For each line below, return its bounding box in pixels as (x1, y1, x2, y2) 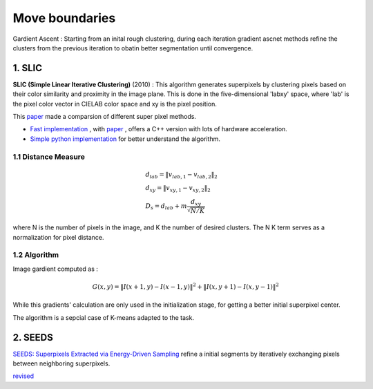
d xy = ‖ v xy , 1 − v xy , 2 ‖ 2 (145, 184, 211, 193)
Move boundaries (12, 10, 116, 26)
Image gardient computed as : (12, 265, 98, 273)
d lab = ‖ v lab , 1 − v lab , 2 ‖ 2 (145, 170, 218, 180)
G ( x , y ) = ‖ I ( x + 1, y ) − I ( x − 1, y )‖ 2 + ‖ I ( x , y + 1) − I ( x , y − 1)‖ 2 (92, 282, 279, 290)
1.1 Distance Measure (12, 152, 86, 162)
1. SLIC (12, 62, 43, 74)
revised (12, 372, 35, 380)
